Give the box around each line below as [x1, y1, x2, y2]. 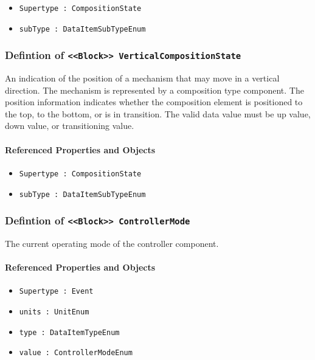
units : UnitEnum [19, 308, 89, 316]
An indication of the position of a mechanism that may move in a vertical [5, 72, 280, 85]
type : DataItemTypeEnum [19, 328, 120, 337]
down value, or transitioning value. [5, 119, 134, 132]
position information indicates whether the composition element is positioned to [5, 95, 303, 108]
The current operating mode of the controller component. [5, 237, 219, 249]
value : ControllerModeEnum [19, 348, 133, 358]
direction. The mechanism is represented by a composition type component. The [5, 83, 304, 96]
